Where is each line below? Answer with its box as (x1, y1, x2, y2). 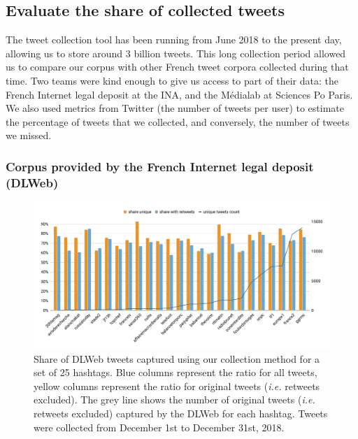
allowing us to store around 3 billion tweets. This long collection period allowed (6, 45, 346, 60)
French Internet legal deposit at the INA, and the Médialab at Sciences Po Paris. (6, 87, 353, 101)
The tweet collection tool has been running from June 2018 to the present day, (6, 32, 342, 47)
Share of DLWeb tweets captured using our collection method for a (34, 351, 320, 366)
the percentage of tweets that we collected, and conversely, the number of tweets (6, 114, 350, 129)
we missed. (6, 128, 52, 143)
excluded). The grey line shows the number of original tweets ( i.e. (34, 392, 315, 407)
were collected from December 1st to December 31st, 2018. (34, 419, 285, 434)
